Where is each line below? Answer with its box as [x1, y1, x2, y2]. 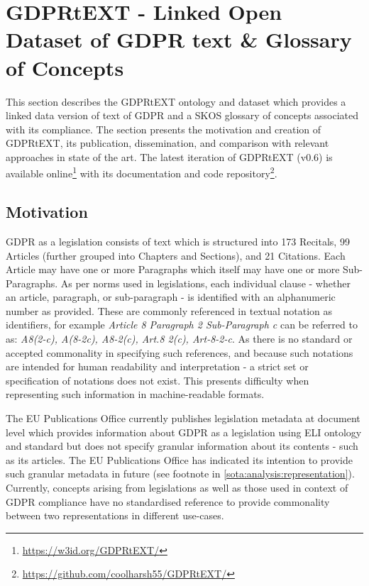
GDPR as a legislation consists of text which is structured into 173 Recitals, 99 [6, 233, 350, 248]
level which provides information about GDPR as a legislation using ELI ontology [6, 424, 362, 439]
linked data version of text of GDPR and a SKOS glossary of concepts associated [6, 108, 359, 123]
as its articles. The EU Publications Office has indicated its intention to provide [6, 452, 353, 467]
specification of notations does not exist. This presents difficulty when [6, 372, 309, 387]
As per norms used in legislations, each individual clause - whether [60, 275, 351, 290]
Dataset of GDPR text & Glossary [6, 25, 352, 54]
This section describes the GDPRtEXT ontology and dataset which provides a [6, 94, 346, 109]
